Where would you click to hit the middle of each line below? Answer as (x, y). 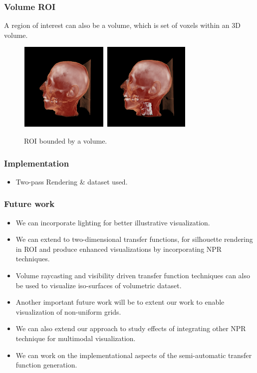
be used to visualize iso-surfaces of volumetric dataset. (99, 285)
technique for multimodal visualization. (76, 338)
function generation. (46, 365)
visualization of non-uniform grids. (68, 311)
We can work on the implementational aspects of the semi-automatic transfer (134, 355)
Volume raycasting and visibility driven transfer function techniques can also (133, 275)
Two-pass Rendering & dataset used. (72, 181)
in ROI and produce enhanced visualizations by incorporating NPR (119, 249)
